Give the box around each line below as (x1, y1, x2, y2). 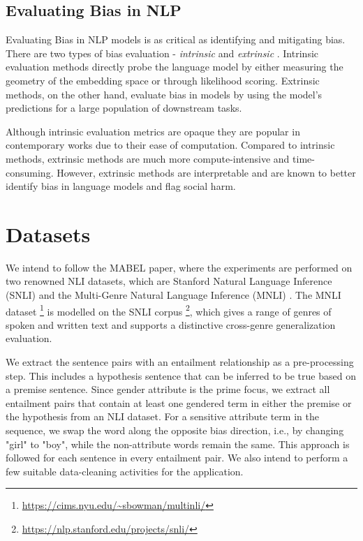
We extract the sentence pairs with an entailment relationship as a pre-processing (6, 355, 354, 369)
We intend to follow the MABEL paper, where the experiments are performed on (6, 260, 353, 274)
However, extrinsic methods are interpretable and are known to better (57, 165, 356, 179)
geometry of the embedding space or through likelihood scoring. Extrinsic (6, 73, 320, 87)
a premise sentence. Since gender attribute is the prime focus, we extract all (6, 382, 330, 397)
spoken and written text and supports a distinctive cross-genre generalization (6, 317, 336, 332)
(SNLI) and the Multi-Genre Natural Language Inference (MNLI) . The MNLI (6, 288, 341, 302)
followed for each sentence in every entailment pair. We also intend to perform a (6, 450, 348, 465)
